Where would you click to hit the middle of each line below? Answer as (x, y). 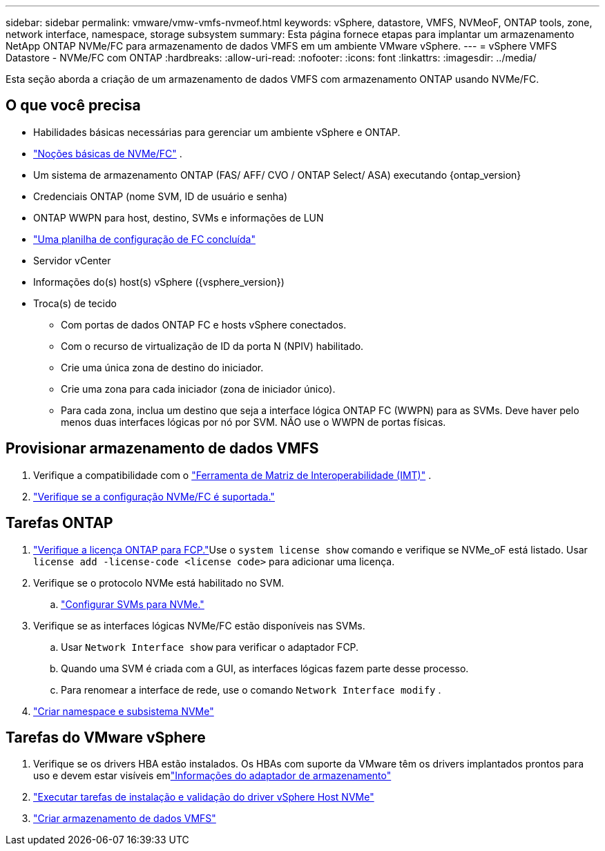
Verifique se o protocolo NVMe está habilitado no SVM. (159, 583)
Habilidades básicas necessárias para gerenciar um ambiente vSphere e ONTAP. (217, 132)
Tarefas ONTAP (59, 523)
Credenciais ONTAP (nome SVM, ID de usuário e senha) (161, 196)
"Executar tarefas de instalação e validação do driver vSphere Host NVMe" (204, 797)
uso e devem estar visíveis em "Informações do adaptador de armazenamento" (212, 776)
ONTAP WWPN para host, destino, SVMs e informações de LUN (179, 217)
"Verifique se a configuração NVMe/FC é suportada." (154, 496)
